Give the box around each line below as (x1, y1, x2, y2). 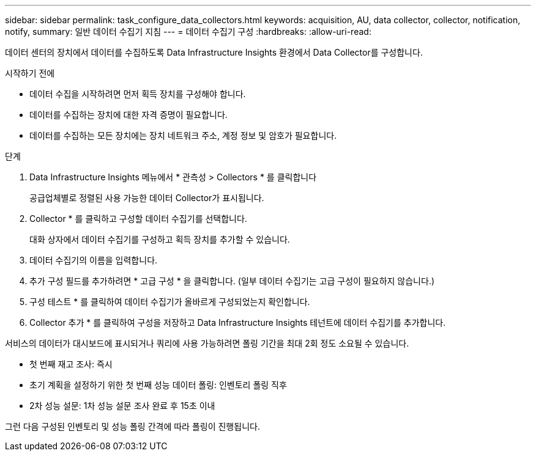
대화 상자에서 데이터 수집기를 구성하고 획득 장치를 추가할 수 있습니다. (29, 234, 290, 245)
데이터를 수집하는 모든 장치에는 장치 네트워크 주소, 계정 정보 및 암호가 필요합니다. (29, 130, 337, 141)
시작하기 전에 (5, 68, 55, 78)
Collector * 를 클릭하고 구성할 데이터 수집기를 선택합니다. (29, 213, 247, 224)
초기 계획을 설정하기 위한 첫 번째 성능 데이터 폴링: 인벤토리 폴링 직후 (29, 380, 287, 390)
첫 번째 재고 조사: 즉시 (29, 359, 113, 369)
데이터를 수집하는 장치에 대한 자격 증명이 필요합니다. (29, 109, 228, 120)
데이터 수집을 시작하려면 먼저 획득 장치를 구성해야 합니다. (29, 89, 246, 99)
